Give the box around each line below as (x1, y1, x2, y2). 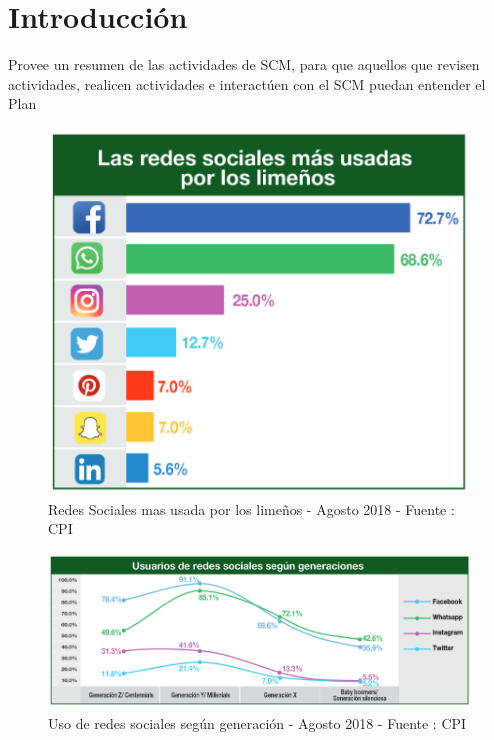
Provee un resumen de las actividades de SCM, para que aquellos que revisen (8, 54, 480, 75)
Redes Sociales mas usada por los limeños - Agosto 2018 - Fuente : (48, 498, 455, 519)
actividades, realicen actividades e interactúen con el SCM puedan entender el (8, 73, 486, 94)
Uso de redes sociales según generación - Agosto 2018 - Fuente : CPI (48, 713, 467, 734)
